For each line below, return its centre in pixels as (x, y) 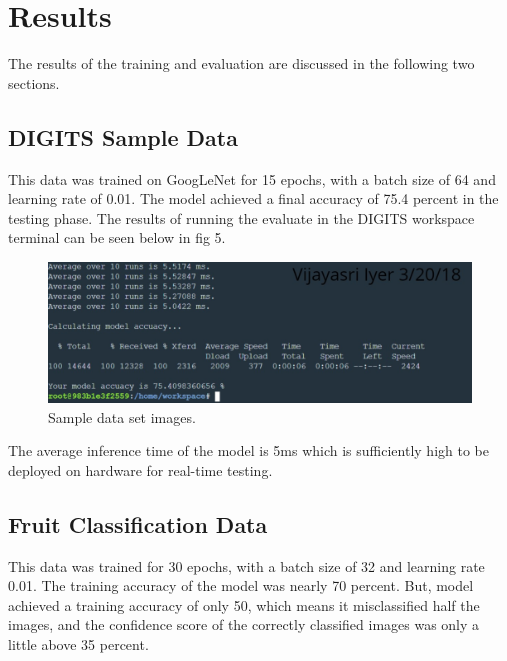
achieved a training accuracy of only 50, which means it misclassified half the (244, 604)
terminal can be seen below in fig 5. (117, 237)
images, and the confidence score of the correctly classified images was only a (244, 624)
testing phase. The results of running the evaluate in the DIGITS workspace (241, 217)
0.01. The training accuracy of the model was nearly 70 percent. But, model (241, 585)
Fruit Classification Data (138, 523)
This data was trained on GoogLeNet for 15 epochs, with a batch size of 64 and (252, 178)
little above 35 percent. (78, 644)
